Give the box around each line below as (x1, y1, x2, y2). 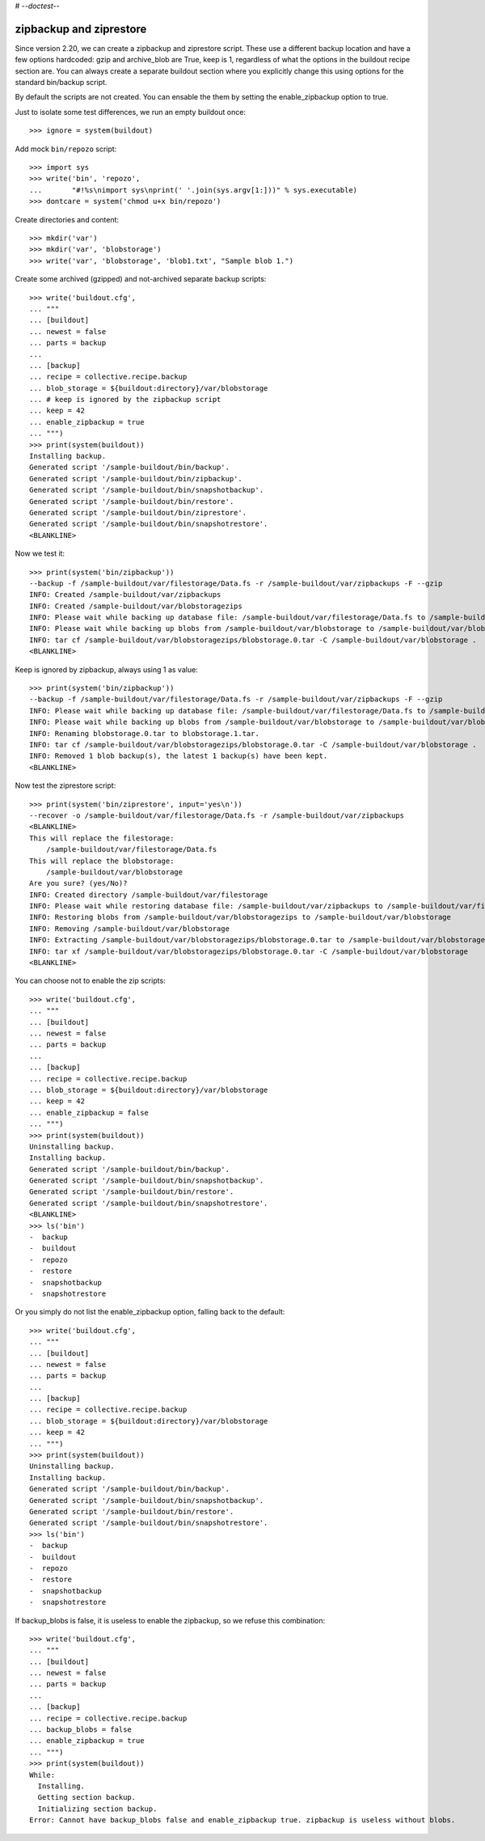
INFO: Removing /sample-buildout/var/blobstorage (29, 924, 230, 933)
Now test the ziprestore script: (15, 781, 116, 790)
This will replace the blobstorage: (29, 856, 175, 865)
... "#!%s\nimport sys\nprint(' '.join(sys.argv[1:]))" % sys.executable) (29, 185, 358, 194)
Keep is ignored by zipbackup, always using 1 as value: (15, 664, 198, 675)
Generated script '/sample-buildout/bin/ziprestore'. (29, 508, 247, 517)
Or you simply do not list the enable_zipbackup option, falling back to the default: (15, 1307, 285, 1317)
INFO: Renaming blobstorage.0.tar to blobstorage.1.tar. (29, 729, 260, 738)
